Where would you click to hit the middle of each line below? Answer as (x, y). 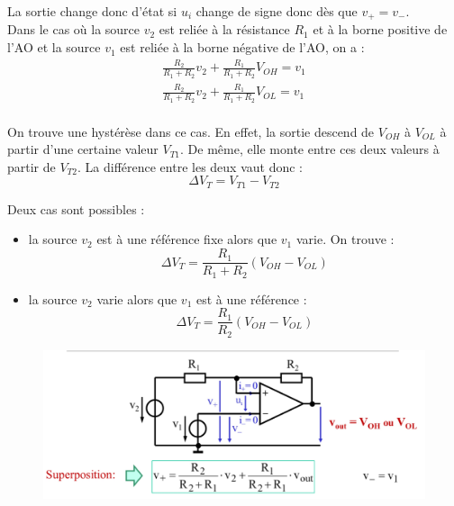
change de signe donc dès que (277, 11)
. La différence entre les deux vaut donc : (190, 166)
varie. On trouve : (345, 239)
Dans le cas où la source (74, 29)
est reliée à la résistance (224, 29)
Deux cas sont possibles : (76, 208)
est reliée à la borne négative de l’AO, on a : (242, 47)
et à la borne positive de (380, 29)
